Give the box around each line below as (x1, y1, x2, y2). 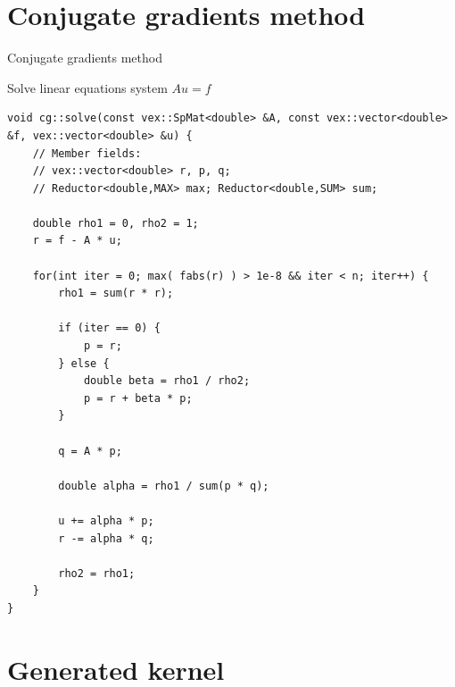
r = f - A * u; (32, 234, 122, 247)
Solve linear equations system (7, 78, 168, 96)
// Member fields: (32, 147, 142, 160)
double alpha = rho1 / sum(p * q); (58, 479, 269, 492)
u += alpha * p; (58, 514, 154, 527)
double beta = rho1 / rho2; (83, 374, 251, 388)
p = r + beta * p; (83, 391, 193, 405)
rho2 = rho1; (58, 566, 136, 580)
